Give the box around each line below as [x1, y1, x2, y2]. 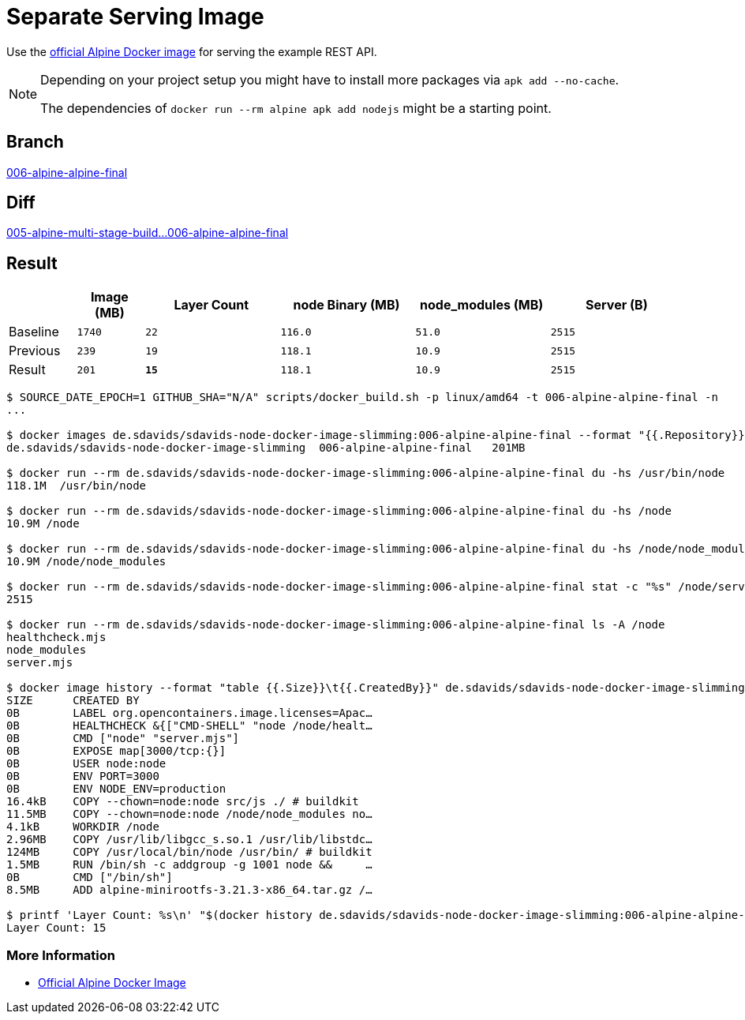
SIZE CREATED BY [6, 694, 140, 707]
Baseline [9, 324, 59, 340]
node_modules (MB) [420, 297, 544, 313]
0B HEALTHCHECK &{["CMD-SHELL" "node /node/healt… [6, 719, 372, 733]
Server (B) [586, 297, 648, 313]
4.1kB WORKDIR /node [6, 820, 159, 834]
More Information [6, 947, 115, 963]
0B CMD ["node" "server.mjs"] [6, 732, 240, 745]
